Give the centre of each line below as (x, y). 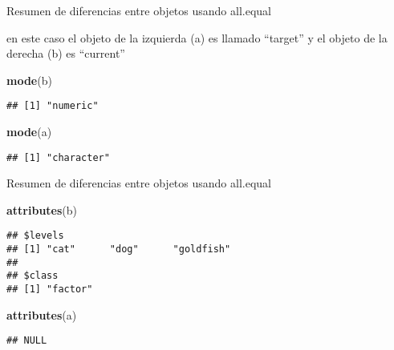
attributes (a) (42, 314)
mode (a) (29, 132)
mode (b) (29, 80)
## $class (32, 276)
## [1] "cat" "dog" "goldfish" (119, 249)
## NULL (27, 341)
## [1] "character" (58, 157)
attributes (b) (42, 209)
